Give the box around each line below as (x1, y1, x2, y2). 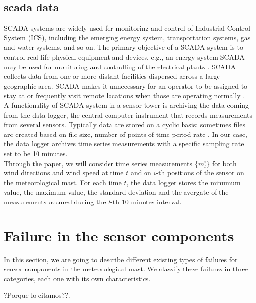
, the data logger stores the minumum (126, 177, 241, 187)
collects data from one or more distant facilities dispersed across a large (4, 71, 220, 81)
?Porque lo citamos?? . (4, 290, 70, 300)
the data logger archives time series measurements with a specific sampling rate (4, 138, 244, 149)
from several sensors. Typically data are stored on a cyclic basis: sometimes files (4, 119, 245, 130)
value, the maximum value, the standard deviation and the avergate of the (4, 187, 229, 197)
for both (212, 158, 237, 168)
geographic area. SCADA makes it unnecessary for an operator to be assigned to (4, 80, 248, 91)
